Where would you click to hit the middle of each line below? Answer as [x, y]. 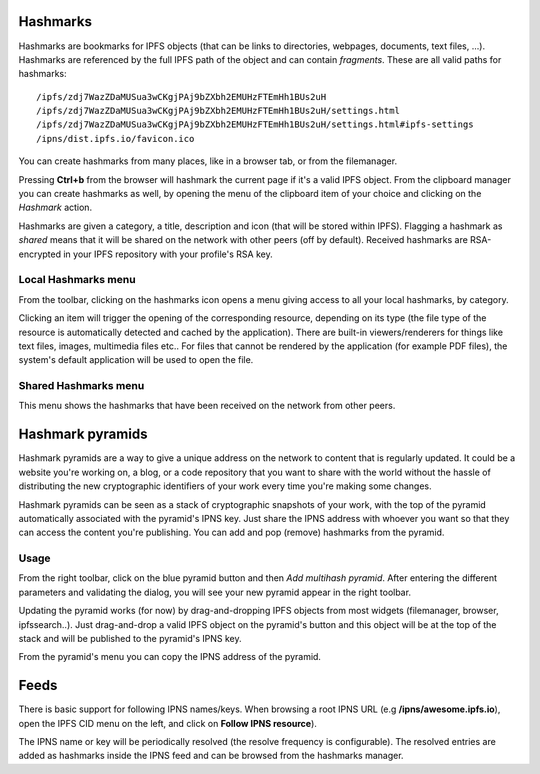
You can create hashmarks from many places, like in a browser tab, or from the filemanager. [208, 161]
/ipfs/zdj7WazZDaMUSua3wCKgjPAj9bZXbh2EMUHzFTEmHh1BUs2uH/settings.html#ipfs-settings [255, 124]
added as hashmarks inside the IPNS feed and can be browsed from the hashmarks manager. [211, 756]
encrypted [40, 254]
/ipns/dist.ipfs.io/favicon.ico [115, 138]
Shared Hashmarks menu [81, 386]
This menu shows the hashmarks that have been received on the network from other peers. [207, 406]
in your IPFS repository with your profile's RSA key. [168, 254]
